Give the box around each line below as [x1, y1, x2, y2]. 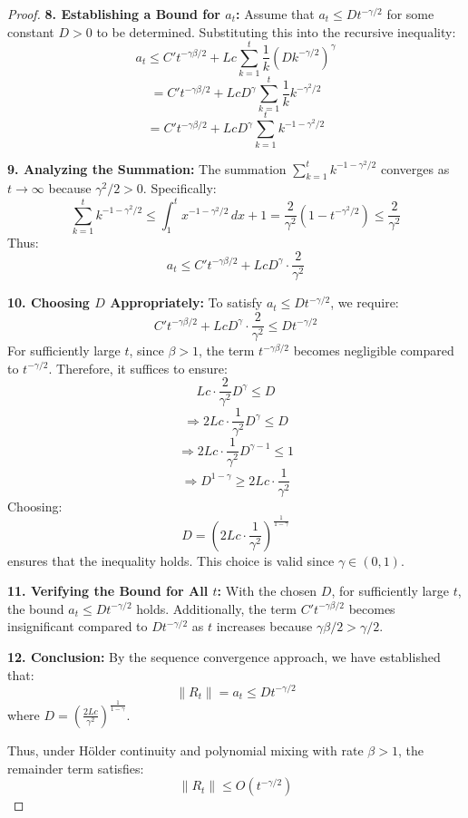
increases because [216, 617, 313, 636]
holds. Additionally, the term [136, 599, 297, 618]
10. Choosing [7, 293, 90, 312]
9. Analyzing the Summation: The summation [7, 159, 287, 178]
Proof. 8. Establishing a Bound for [7, 5, 220, 23]
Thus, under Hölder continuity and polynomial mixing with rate [7, 740, 364, 759]
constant [7, 22, 54, 41]
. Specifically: [142, 179, 217, 198]
